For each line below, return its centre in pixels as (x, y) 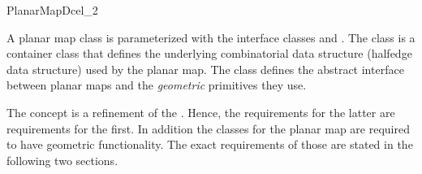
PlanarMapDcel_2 (52, 10)
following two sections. (62, 160)
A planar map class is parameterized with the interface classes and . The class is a (211, 37)
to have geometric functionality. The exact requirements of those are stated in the (210, 144)
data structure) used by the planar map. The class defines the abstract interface (205, 69)
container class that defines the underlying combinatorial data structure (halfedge (209, 53)
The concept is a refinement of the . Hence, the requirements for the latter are (201, 112)
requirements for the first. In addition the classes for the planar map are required (208, 128)
